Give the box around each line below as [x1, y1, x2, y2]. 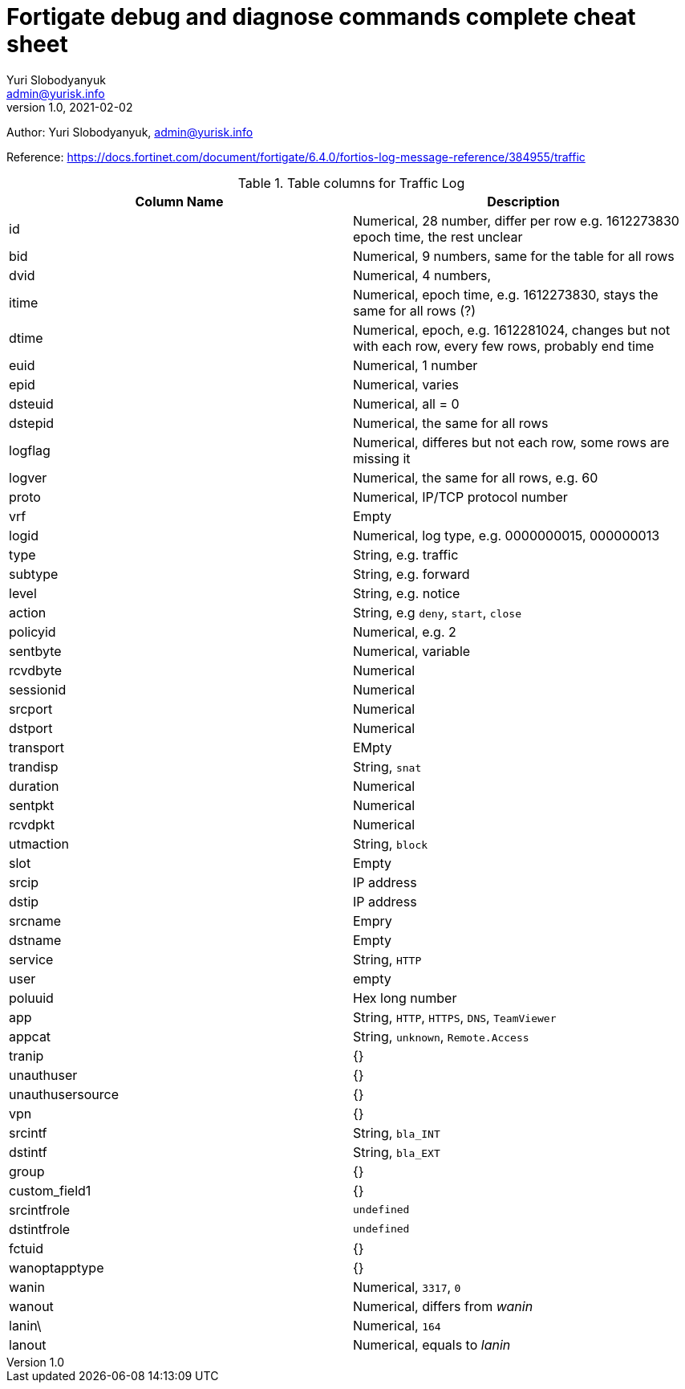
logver [9, 469, 47, 486]
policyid [9, 623, 56, 640]
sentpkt [9, 796, 55, 813]
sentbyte [9, 642, 62, 659]
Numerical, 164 [353, 1317, 441, 1334]
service [9, 951, 54, 967]
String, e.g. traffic [353, 546, 459, 563]
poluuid [9, 989, 54, 1006]
